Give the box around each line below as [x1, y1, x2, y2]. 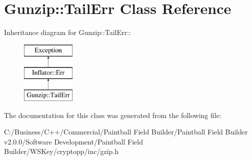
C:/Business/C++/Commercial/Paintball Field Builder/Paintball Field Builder [4, 126, 248, 137]
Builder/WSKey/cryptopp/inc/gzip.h [4, 146, 118, 156]
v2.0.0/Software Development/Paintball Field [4, 136, 143, 146]
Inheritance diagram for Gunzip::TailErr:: [4, 27, 131, 37]
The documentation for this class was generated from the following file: [4, 109, 221, 120]
